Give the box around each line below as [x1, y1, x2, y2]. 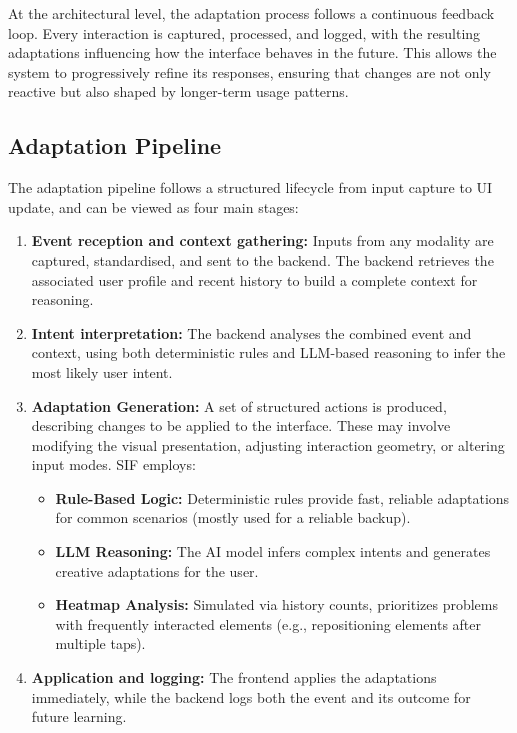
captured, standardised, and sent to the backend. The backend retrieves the [31, 249, 494, 270]
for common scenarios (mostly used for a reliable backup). [55, 507, 411, 528]
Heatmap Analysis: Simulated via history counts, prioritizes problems [55, 594, 499, 615]
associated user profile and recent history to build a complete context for [31, 269, 478, 290]
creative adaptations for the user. [55, 560, 259, 581]
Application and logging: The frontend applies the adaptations [31, 667, 437, 688]
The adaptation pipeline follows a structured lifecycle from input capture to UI [8, 177, 493, 198]
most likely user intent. [31, 361, 173, 382]
